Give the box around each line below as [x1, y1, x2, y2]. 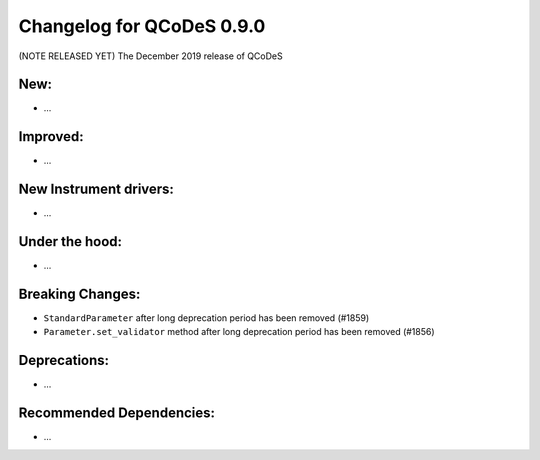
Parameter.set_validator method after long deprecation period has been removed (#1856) [43, 326, 435, 338]
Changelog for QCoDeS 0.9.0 [18, 15, 266, 37]
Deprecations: [18, 352, 110, 369]
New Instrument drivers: [18, 181, 175, 198]
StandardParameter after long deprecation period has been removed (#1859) [43, 312, 370, 324]
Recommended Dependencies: [18, 405, 215, 422]
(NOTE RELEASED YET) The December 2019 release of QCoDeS [18, 50, 284, 62]
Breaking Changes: [18, 285, 141, 302]
